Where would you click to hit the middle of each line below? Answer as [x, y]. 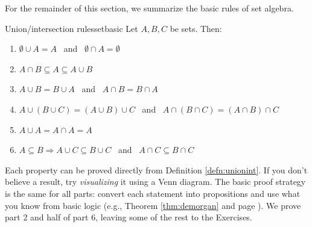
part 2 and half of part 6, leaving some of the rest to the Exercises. [129, 217]
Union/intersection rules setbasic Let [72, 28]
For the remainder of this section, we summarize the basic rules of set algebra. [149, 8]
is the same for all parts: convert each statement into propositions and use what [153, 193]
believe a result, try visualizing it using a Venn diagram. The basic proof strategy [155, 182]
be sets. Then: [196, 28]
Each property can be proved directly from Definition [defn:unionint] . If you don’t [156, 169]
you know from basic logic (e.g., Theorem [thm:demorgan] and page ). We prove [153, 205]
